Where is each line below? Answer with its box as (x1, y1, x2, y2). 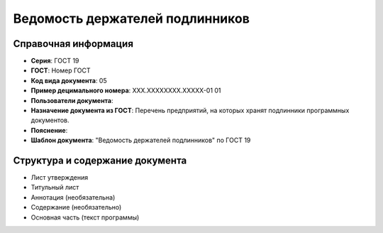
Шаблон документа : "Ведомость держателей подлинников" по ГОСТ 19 (30, 136, 251, 145)
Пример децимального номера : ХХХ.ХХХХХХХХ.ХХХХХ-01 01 (30, 86, 221, 95)
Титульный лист (30, 183, 79, 192)
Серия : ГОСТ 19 (30, 57, 79, 65)
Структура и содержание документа (13, 155, 187, 166)
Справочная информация (13, 38, 134, 50)
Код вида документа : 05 (30, 76, 107, 85)
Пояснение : (30, 126, 68, 134)
